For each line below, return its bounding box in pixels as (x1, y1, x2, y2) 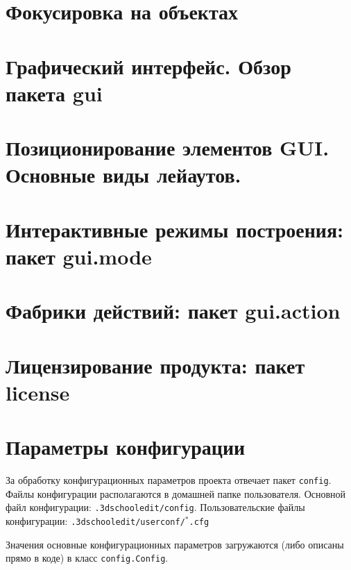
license (6, 378, 70, 406)
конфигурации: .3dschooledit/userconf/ (6, 514, 185, 528)
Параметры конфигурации (6, 433, 246, 461)
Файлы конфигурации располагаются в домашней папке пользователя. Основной (6, 486, 346, 501)
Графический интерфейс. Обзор (6, 51, 291, 80)
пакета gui (6, 78, 103, 107)
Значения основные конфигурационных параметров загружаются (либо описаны (6, 537, 344, 551)
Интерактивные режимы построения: (6, 215, 344, 243)
